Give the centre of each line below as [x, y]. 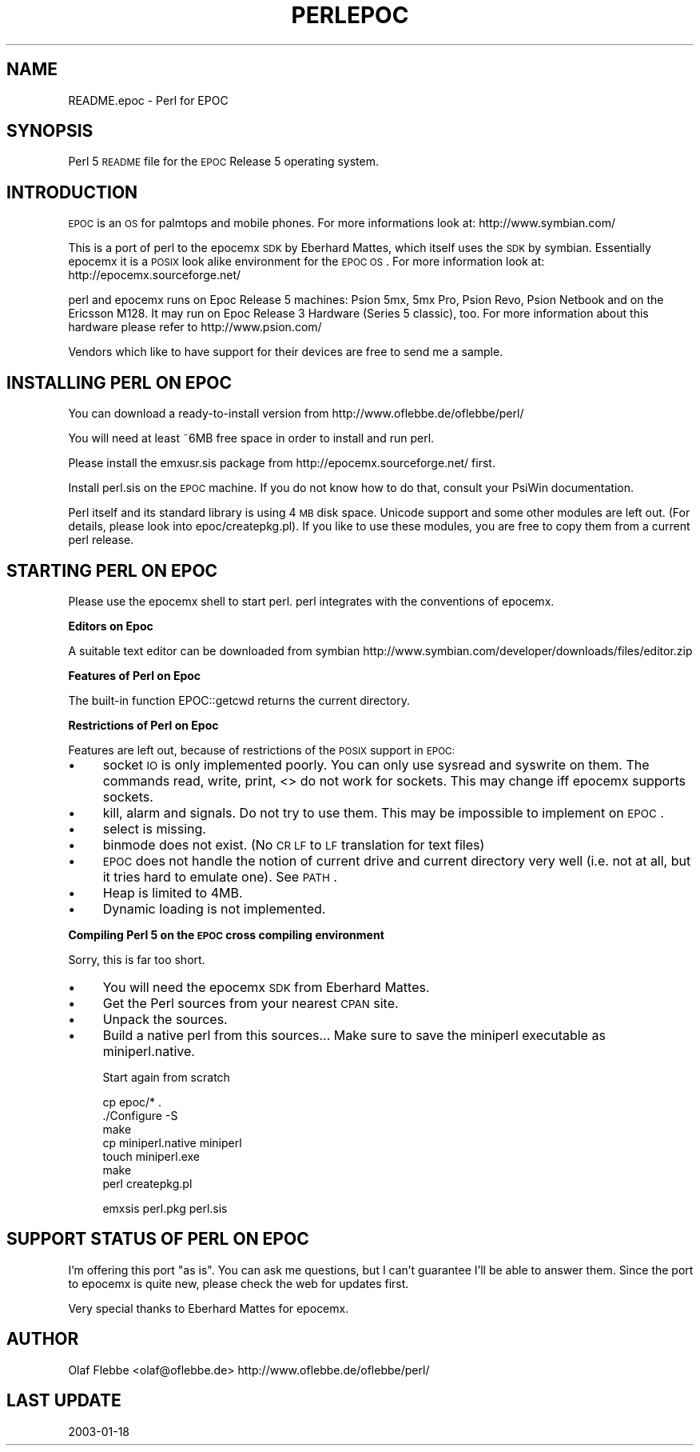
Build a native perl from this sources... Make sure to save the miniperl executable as [354, 1035]
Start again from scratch [166, 1077]
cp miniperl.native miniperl [172, 1142]
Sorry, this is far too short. [137, 959]
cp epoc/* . [132, 1102]
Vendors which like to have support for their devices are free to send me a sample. [286, 352]
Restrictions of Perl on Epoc [143, 725]
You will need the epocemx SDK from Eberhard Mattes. [266, 987]
